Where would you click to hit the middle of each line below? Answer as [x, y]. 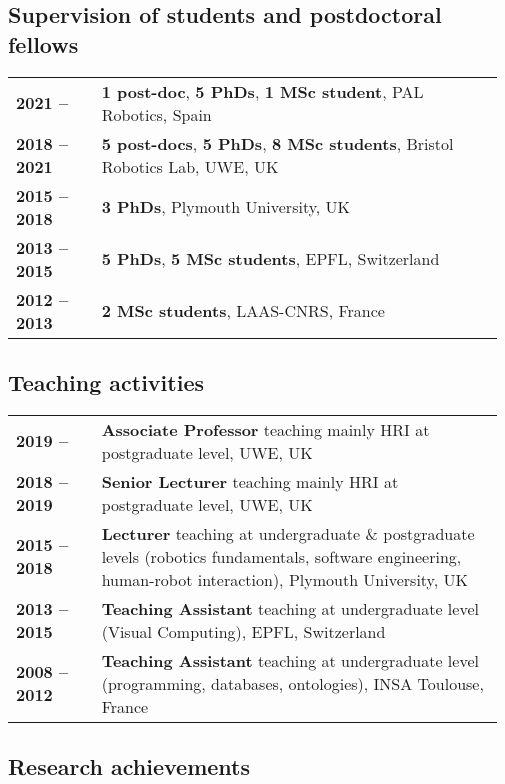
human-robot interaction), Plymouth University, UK [284, 579]
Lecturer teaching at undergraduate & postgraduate [288, 533]
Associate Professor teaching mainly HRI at [265, 429]
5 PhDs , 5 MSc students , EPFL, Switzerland [270, 259]
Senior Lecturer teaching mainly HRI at [250, 481]
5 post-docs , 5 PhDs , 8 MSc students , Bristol [277, 143]
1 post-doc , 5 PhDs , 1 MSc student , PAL [262, 91]
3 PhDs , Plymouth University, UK [226, 207]
